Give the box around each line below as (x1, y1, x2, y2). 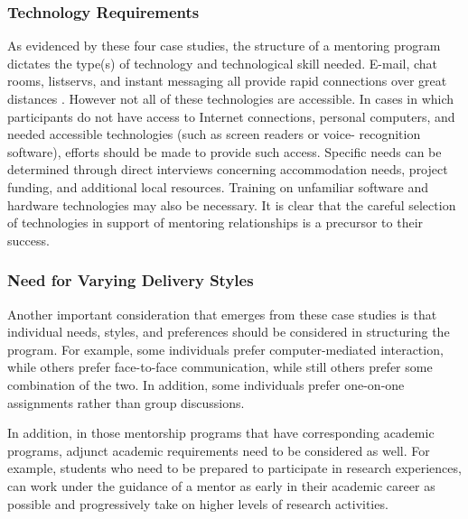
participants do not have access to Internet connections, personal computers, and (7, 107, 455, 125)
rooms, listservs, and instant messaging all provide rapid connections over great (7, 71, 447, 90)
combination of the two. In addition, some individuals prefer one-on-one (7, 375, 405, 394)
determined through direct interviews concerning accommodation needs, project (7, 160, 448, 179)
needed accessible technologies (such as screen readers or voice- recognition (7, 125, 421, 144)
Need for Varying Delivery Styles (7, 269, 254, 292)
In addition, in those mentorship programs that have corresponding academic (7, 423, 435, 442)
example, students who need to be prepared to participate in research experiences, (7, 459, 462, 477)
